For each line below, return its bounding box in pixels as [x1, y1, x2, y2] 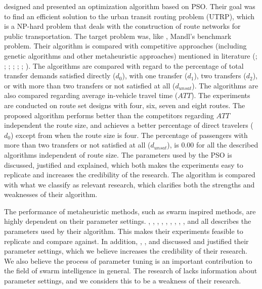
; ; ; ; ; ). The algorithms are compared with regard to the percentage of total [4, 60, 244, 71]
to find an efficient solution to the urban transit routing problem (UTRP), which [4, 11, 255, 21]
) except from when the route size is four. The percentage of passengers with [10, 129, 248, 140]
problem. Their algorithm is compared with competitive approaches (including [4, 40, 247, 51]
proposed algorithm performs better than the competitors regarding [4, 110, 214, 120]
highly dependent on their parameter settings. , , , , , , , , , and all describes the [4, 216, 251, 226]
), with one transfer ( [122, 70, 188, 81]
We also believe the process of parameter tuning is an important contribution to [4, 255, 252, 266]
